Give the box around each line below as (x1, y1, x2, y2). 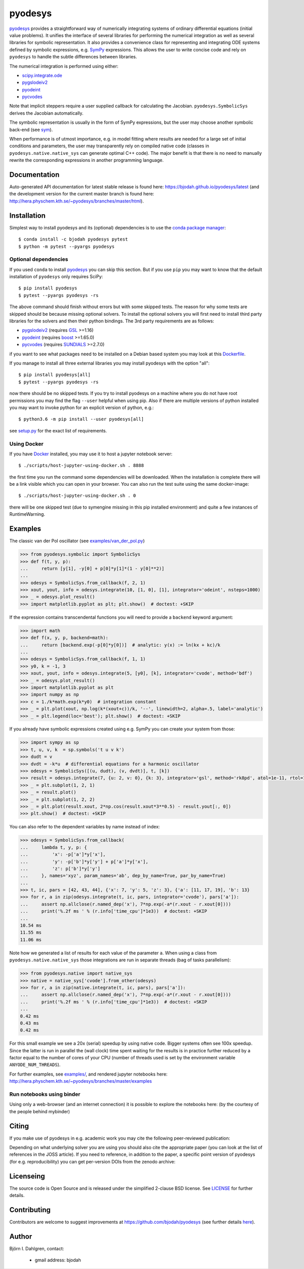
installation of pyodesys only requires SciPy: (9, 274, 103, 280)
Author (9, 1232, 32, 1241)
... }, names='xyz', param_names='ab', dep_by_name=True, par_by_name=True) (20, 873, 226, 879)
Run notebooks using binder (9, 1091, 81, 1097)
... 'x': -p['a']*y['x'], (20, 852, 106, 857)
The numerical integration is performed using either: (9, 63, 119, 69)
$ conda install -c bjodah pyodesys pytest (18, 237, 128, 242)
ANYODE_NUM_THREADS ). (9, 1061, 61, 1068)
